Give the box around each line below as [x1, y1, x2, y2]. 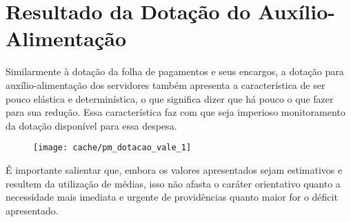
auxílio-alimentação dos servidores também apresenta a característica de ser [6, 77, 325, 92]
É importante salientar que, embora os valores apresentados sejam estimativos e [6, 162, 343, 176]
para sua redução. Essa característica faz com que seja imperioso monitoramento [6, 105, 345, 119]
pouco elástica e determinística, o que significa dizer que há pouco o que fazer [6, 91, 334, 105]
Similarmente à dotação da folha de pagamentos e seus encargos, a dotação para [6, 64, 344, 79]
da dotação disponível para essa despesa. [6, 118, 177, 132]
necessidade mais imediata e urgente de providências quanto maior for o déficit [6, 190, 338, 204]
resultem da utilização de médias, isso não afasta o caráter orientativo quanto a [6, 176, 341, 190]
